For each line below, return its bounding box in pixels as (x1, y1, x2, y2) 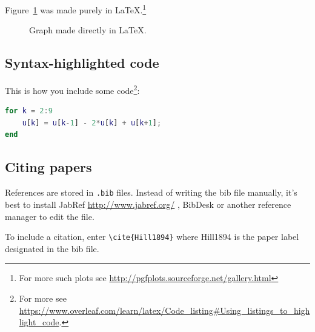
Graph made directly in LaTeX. (29, 24, 147, 36)
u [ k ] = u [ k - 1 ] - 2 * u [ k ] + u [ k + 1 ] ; (22, 118, 162, 127)
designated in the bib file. (5, 242, 99, 254)
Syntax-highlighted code (5, 53, 159, 72)
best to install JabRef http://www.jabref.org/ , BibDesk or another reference (5, 198, 291, 210)
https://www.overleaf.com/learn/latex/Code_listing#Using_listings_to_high (19, 304, 310, 316)
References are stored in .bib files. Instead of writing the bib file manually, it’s (5, 186, 297, 199)
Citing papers (5, 158, 92, 176)
